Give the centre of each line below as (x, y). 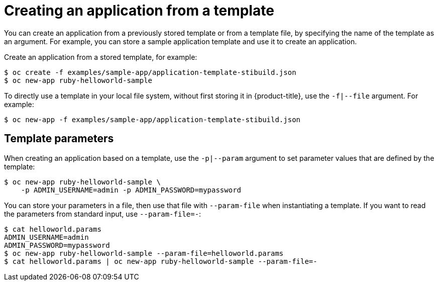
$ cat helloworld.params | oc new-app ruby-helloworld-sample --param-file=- (161, 261)
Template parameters (59, 139)
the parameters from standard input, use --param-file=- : (103, 214)
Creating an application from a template (139, 11)
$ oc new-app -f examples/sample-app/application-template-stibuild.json (152, 119)
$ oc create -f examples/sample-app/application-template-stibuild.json (150, 72)
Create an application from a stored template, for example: (101, 57)
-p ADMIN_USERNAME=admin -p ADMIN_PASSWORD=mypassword (131, 190)
